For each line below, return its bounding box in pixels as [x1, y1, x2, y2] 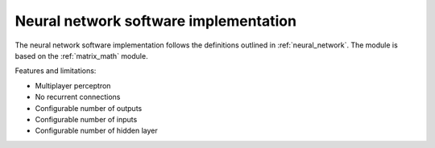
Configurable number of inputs [35, 114, 138, 124]
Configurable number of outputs [35, 103, 143, 113]
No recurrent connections [35, 92, 121, 102]
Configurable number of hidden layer [35, 125, 159, 136]
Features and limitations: [14, 66, 97, 76]
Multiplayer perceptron [35, 80, 111, 90]
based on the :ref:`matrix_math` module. [14, 51, 148, 60]
